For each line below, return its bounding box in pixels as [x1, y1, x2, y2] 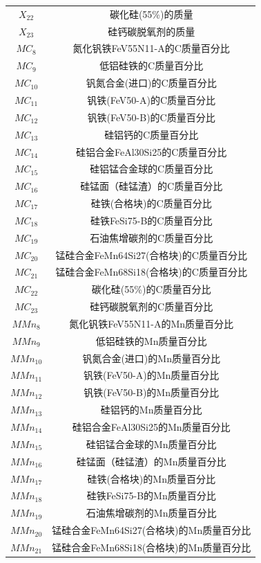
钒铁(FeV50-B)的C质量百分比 [87, 109, 215, 124]
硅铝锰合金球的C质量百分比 [90, 161, 213, 176]
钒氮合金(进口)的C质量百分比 [86, 75, 217, 90]
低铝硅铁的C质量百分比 [99, 58, 204, 73]
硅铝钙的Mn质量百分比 [100, 402, 202, 417]
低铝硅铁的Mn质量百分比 [95, 333, 207, 348]
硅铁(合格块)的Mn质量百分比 [87, 471, 215, 485]
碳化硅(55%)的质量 [109, 6, 193, 21]
